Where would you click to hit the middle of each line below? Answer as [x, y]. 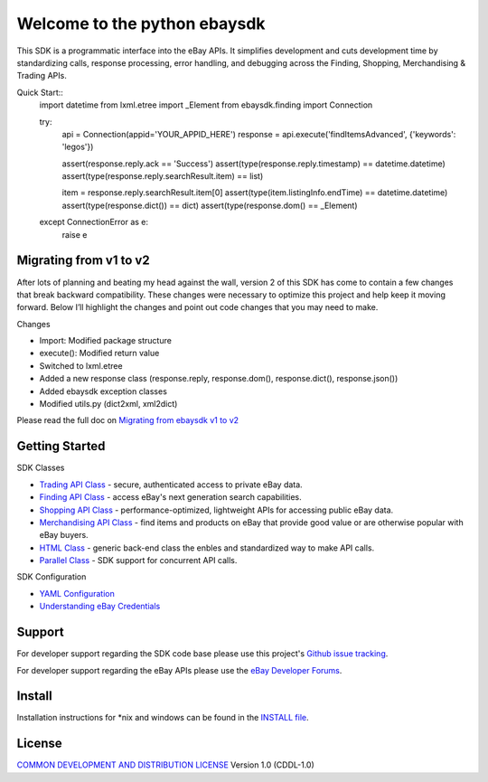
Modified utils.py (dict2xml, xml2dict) [108, 404]
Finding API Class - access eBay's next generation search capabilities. [170, 497]
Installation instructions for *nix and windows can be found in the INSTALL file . [163, 718]
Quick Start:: [40, 92]
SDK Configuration [52, 577]
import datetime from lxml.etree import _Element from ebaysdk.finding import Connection [206, 105]
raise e [75, 234]
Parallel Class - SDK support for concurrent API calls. [138, 561]
